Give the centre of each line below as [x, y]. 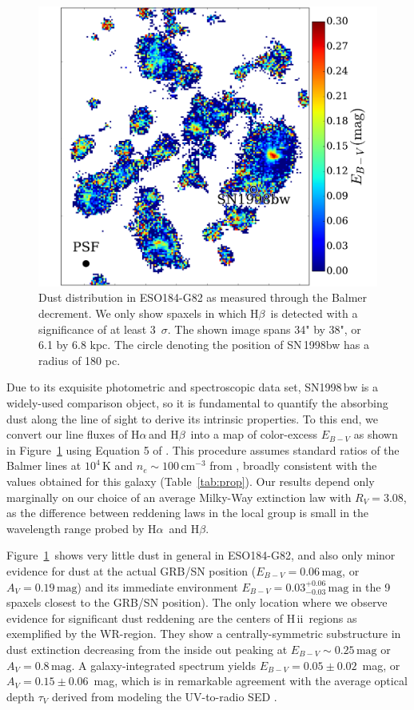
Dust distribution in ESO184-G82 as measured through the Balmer [203, 297]
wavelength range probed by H [82, 528]
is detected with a [314, 313]
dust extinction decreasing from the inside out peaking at [147, 649]
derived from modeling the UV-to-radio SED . [164, 696]
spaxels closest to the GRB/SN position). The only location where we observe [197, 602]
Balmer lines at [44, 465]
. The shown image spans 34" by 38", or [264, 329]
